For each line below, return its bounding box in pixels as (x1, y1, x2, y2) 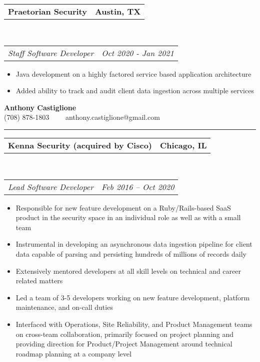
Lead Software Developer (8, 180, 93, 193)
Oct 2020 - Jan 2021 (101, 47, 174, 59)
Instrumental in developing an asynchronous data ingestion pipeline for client (15, 239, 252, 249)
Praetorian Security (8, 6, 87, 17)
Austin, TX (94, 6, 141, 17)
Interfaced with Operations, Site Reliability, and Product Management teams (15, 318, 252, 329)
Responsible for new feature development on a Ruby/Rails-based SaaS (15, 202, 231, 213)
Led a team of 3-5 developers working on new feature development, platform (15, 292, 250, 302)
